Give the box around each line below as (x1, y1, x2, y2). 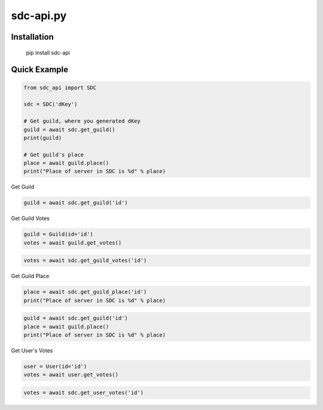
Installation (11, 32, 54, 42)
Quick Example (11, 65, 69, 75)
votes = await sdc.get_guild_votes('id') (23, 257, 147, 264)
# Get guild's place (23, 151, 84, 158)
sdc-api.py (11, 9, 67, 22)
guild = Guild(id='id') (23, 231, 94, 238)
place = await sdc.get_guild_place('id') (23, 288, 147, 296)
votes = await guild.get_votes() (23, 239, 122, 246)
